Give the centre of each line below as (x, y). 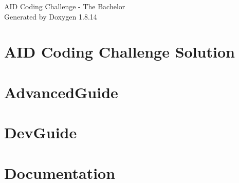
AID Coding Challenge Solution (120, 52)
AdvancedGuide (61, 92)
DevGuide (41, 132)
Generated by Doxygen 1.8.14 (51, 16)
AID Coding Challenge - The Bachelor (65, 6)
